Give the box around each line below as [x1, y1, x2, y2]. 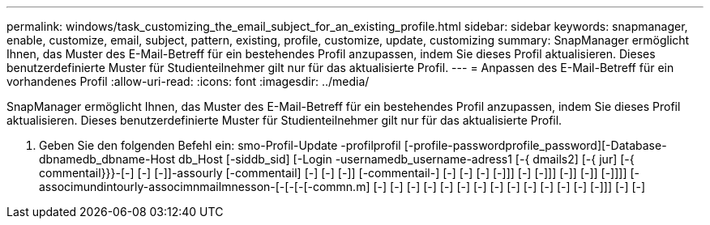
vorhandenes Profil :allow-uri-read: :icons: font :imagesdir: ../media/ [6, 74, 370, 88]
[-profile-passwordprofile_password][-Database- [404, 138, 667, 152]
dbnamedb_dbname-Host [39, 152, 176, 166]
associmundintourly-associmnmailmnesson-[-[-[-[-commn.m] [39, 180, 370, 193]
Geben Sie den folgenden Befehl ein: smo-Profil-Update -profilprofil [39, 138, 401, 152]
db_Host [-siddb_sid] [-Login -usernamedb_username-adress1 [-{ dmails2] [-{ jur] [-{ [178, 152, 635, 166]
